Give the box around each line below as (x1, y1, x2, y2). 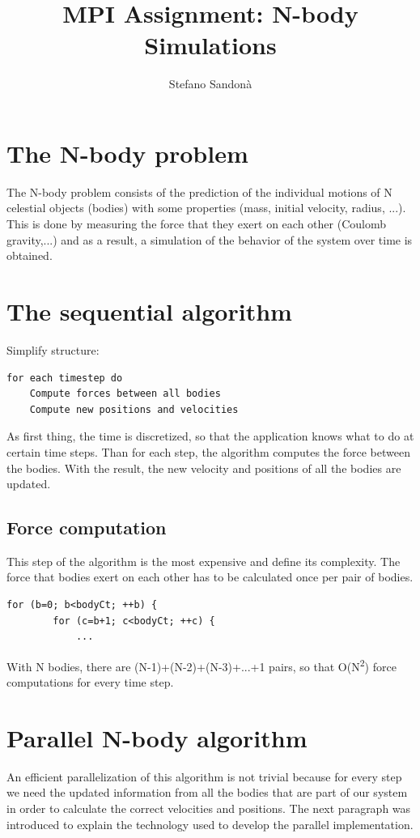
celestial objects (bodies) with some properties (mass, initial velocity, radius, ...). (6, 199, 406, 216)
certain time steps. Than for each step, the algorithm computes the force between (6, 443, 410, 460)
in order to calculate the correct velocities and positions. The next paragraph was (6, 800, 411, 817)
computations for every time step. (6, 674, 174, 691)
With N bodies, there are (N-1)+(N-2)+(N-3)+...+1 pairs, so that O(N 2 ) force (6, 655, 397, 674)
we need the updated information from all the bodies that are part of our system (6, 784, 408, 801)
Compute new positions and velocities (29, 403, 239, 415)
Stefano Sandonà (168, 75, 252, 92)
